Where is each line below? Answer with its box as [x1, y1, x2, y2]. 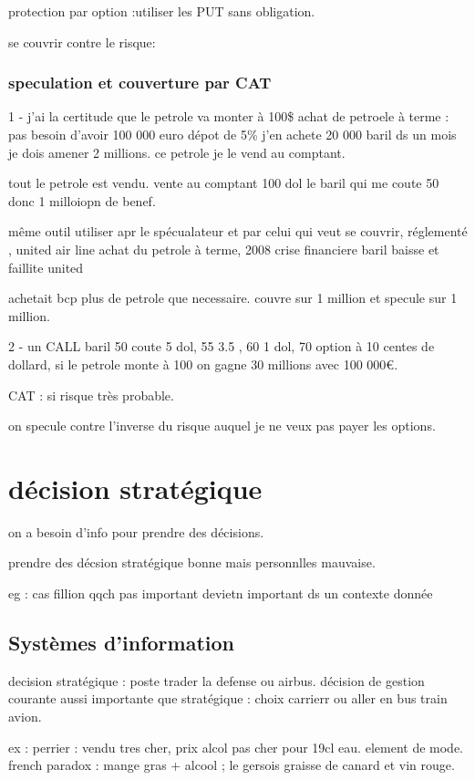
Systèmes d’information [8, 629, 234, 657]
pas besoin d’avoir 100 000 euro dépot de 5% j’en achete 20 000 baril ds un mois [8, 125, 457, 143]
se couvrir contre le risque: [8, 32, 156, 51]
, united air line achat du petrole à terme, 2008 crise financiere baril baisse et [8, 239, 439, 258]
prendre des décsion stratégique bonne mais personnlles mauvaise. [8, 553, 376, 572]
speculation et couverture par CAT [8, 71, 272, 94]
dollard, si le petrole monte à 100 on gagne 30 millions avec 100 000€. [8, 354, 398, 373]
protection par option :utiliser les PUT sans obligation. [8, 2, 315, 20]
